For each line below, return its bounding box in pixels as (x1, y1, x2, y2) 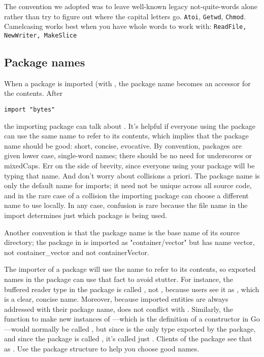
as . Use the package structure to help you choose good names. (4, 343, 200, 354)
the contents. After (4, 88, 63, 98)
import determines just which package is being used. (4, 209, 167, 220)
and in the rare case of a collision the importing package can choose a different (4, 190, 249, 200)
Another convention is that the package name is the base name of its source (4, 227, 240, 237)
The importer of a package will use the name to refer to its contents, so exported (4, 264, 256, 274)
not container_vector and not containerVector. (4, 246, 150, 257)
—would (4, 323, 30, 334)
